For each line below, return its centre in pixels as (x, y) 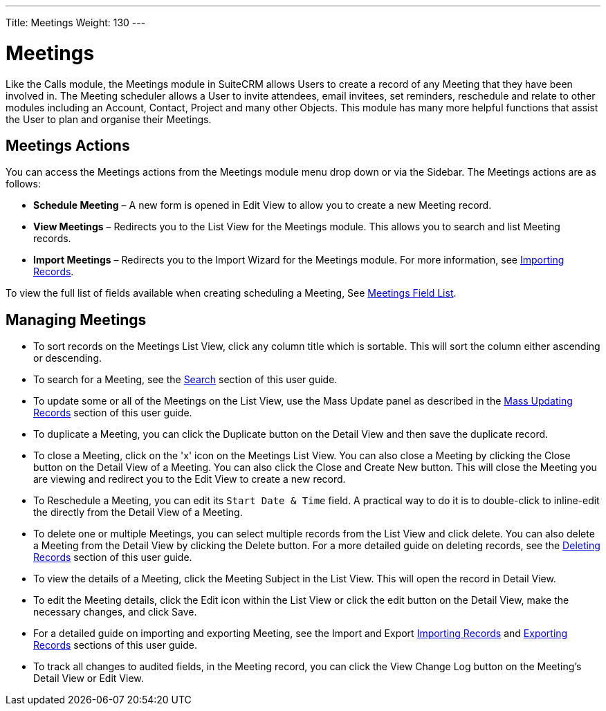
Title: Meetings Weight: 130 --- (76, 22)
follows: (23, 184)
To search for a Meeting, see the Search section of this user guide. (185, 380)
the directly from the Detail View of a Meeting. (138, 513)
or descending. (68, 358)
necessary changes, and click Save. (115, 612)
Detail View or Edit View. (89, 678)
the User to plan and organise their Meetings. (109, 119)
